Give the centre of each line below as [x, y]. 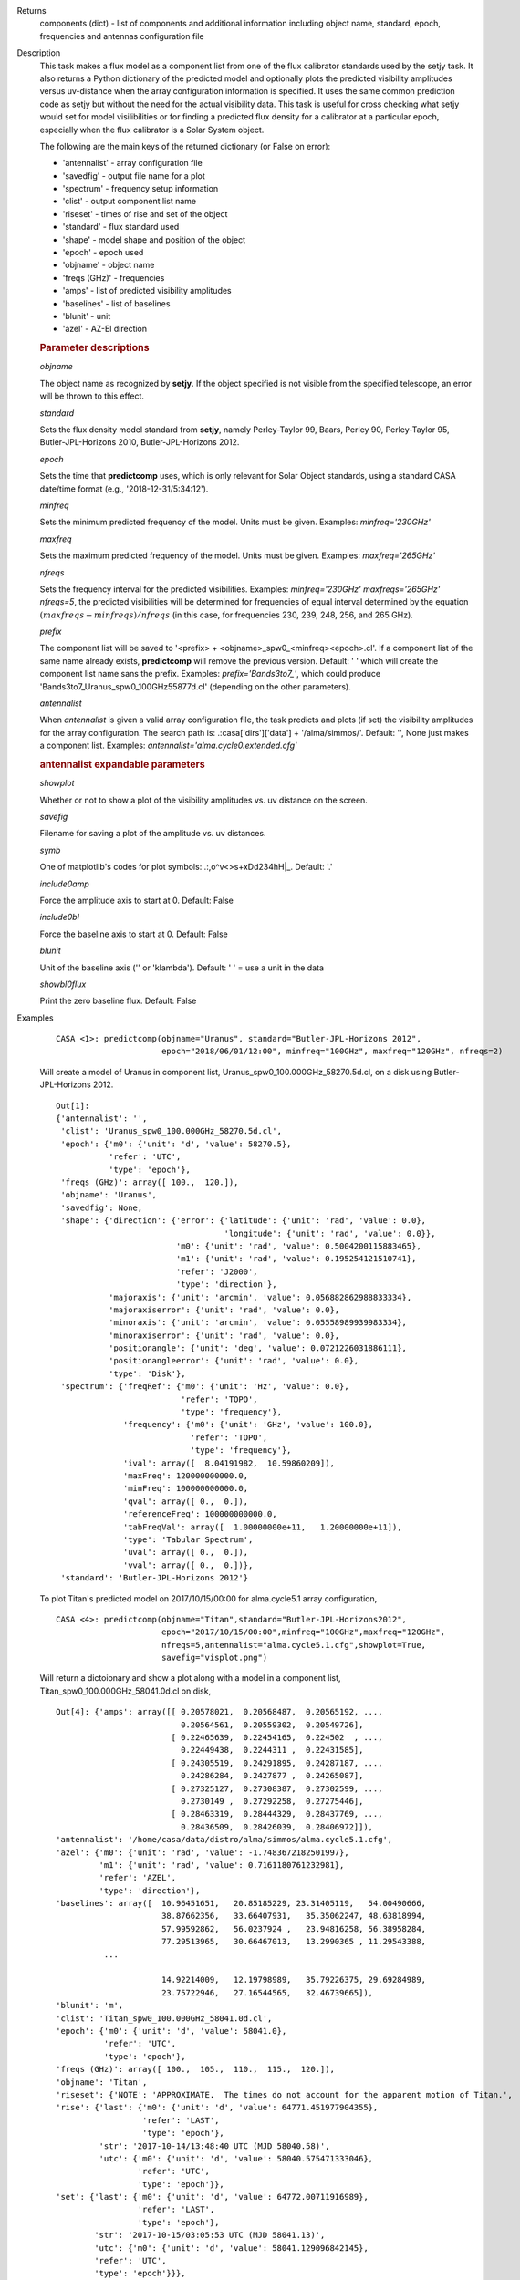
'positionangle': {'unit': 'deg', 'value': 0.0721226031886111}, [258, 1348]
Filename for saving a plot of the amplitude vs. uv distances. [153, 834]
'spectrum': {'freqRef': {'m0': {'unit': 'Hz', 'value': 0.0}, [205, 1387]
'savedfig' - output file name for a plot [134, 176]
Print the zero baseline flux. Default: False [118, 1001]
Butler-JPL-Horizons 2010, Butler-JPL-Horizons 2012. [140, 442]
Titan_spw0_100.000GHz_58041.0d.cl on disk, [125, 1691]
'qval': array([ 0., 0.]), [186, 1501]
